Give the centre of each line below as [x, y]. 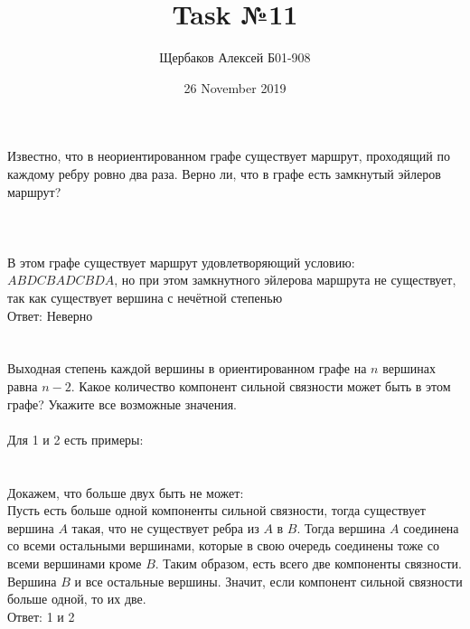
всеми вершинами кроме [75, 563]
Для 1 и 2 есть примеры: [75, 439]
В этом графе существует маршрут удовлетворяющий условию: [181, 262]
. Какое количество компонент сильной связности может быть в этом [261, 386]
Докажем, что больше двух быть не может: [126, 492]
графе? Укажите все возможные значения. [122, 404]
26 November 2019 [235, 87]
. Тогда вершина [341, 527]
